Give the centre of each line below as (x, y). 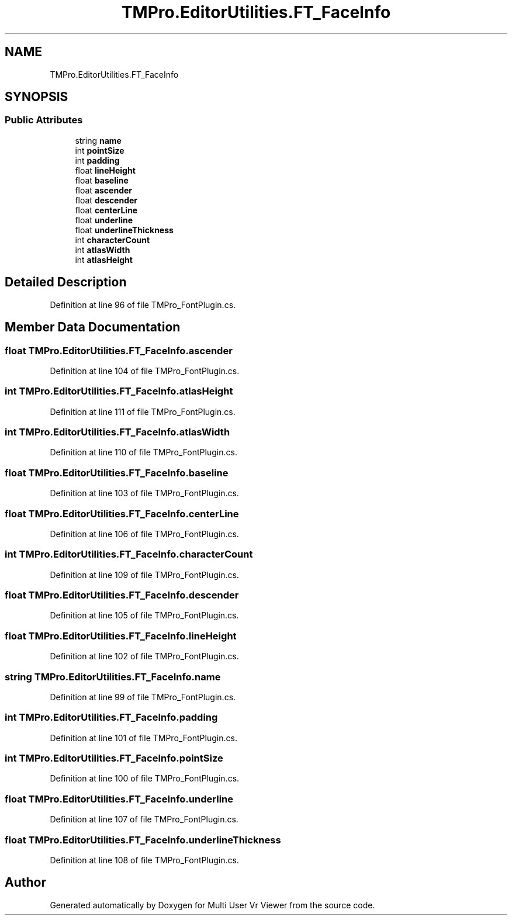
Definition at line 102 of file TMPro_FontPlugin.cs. (144, 656)
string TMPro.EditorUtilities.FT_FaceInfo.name (113, 677)
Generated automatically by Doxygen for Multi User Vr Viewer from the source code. (212, 905)
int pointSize (100, 150)
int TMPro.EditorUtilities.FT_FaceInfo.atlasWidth (117, 432)
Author (25, 883)
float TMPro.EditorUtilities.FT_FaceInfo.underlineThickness (143, 840)
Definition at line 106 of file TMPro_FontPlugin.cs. (144, 534)
